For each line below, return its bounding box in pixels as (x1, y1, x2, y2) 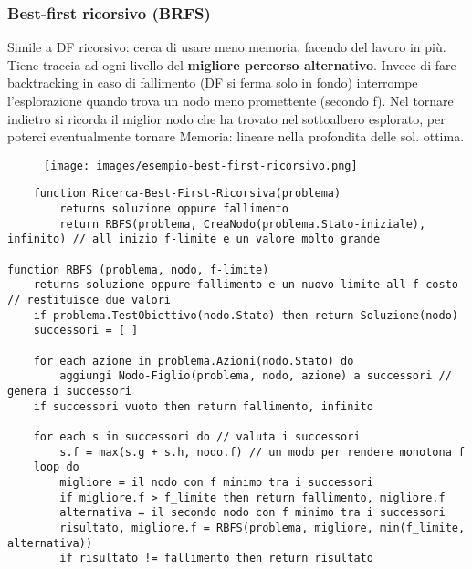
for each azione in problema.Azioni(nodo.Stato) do (33, 354, 354, 367)
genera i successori (7, 384, 132, 398)
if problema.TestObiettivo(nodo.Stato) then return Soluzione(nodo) (33, 308, 458, 322)
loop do (33, 460, 79, 474)
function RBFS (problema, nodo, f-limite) (7, 263, 269, 276)
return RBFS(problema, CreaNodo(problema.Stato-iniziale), (59, 217, 426, 231)
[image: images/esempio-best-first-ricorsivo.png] (44, 159, 358, 172)
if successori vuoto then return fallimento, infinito (33, 399, 373, 413)
